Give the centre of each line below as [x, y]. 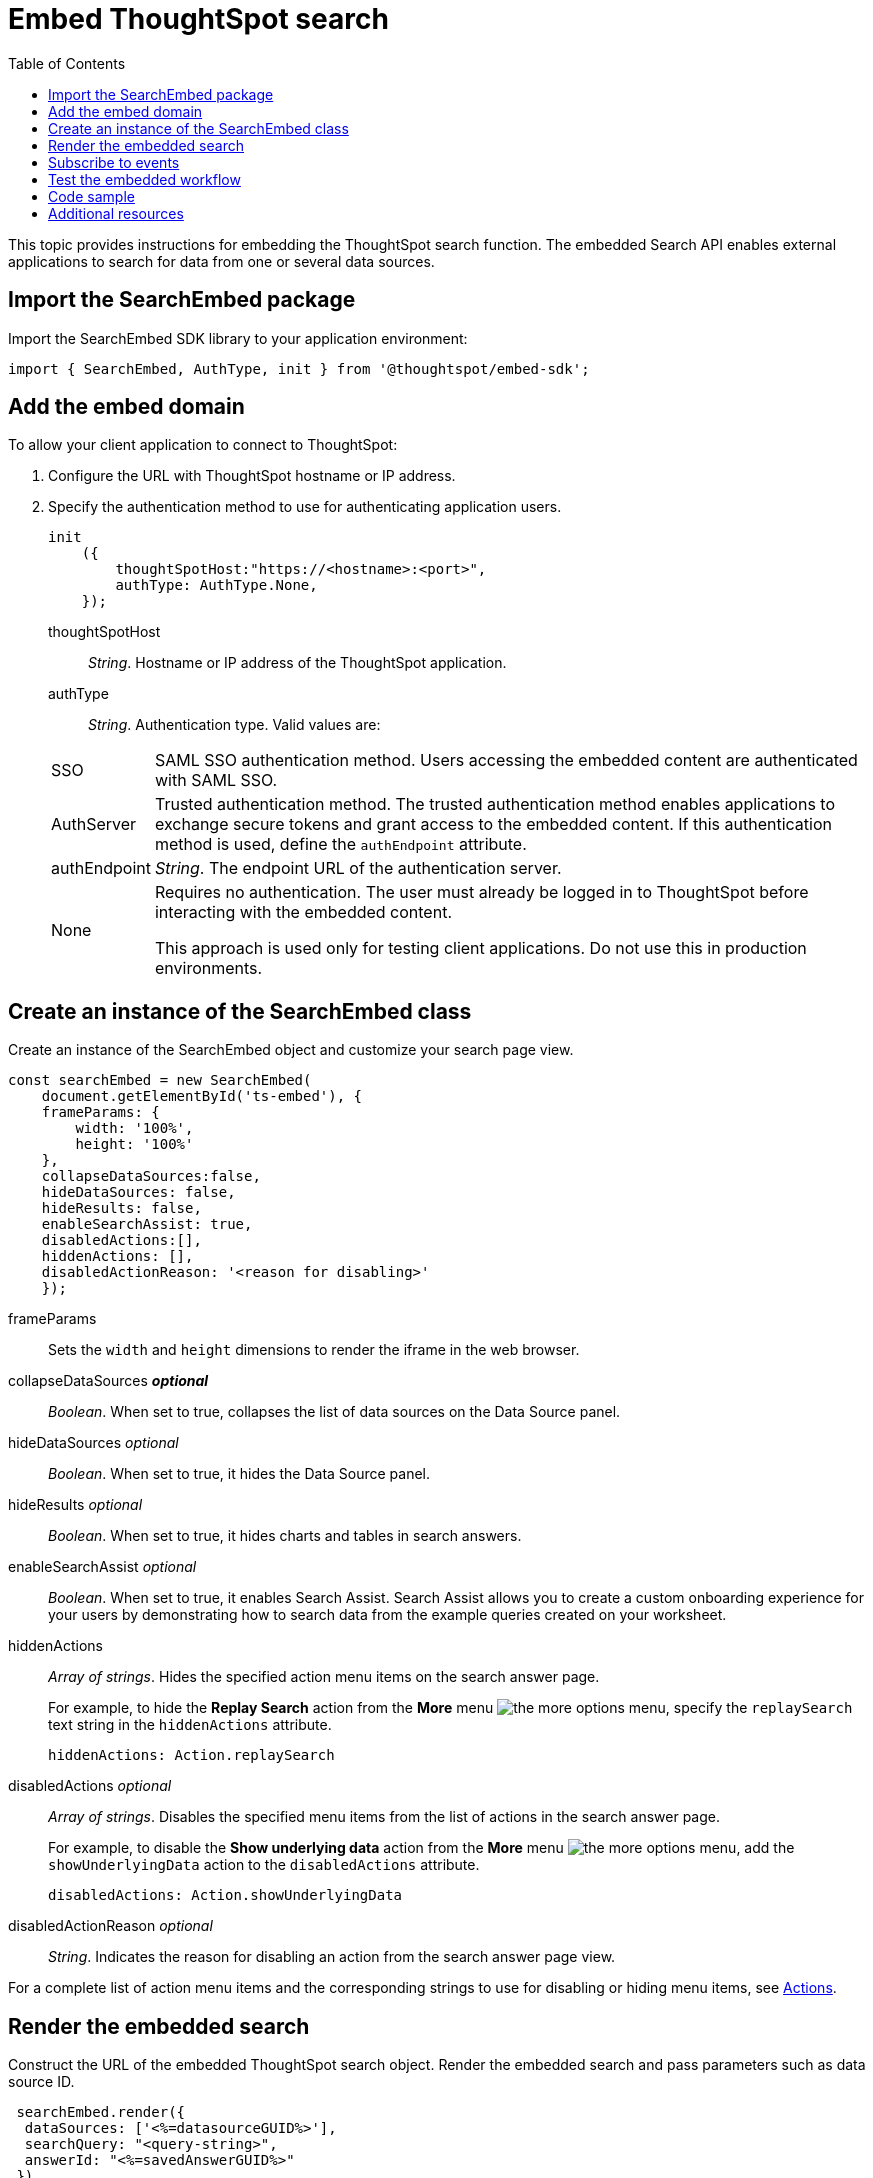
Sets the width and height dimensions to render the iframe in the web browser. [314, 1350]
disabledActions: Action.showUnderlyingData [225, 1895]
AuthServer [94, 824]
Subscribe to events [114, 162]
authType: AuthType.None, [216, 585]
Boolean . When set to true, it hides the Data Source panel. [239, 1474]
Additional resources [116, 213]
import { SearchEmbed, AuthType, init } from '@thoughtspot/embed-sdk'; [299, 368]
